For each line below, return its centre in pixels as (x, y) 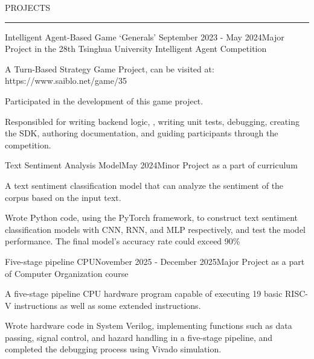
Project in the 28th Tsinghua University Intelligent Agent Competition (136, 49)
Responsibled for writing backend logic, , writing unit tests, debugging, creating (152, 121)
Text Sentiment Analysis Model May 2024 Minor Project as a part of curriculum (151, 165)
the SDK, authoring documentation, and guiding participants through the (142, 133)
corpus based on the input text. (63, 197)
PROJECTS (28, 7)
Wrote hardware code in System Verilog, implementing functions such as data (149, 326)
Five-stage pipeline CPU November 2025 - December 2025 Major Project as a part (155, 261)
